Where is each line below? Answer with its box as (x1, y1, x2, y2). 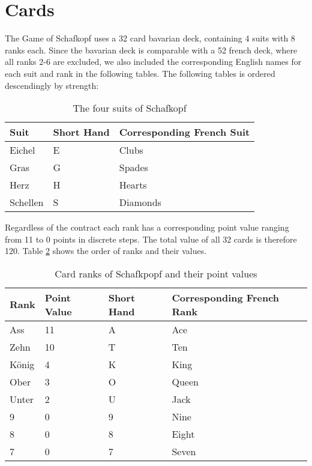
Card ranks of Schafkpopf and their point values (55, 266, 257, 280)
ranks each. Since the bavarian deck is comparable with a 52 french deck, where (5, 43, 298, 56)
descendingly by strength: (5, 79, 99, 91)
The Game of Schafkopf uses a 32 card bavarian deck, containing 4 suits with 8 (5, 32, 295, 44)
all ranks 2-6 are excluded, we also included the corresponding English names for (5, 55, 302, 68)
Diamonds (119, 195, 161, 210)
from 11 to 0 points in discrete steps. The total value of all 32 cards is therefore (5, 232, 297, 245)
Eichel (10, 143, 35, 157)
